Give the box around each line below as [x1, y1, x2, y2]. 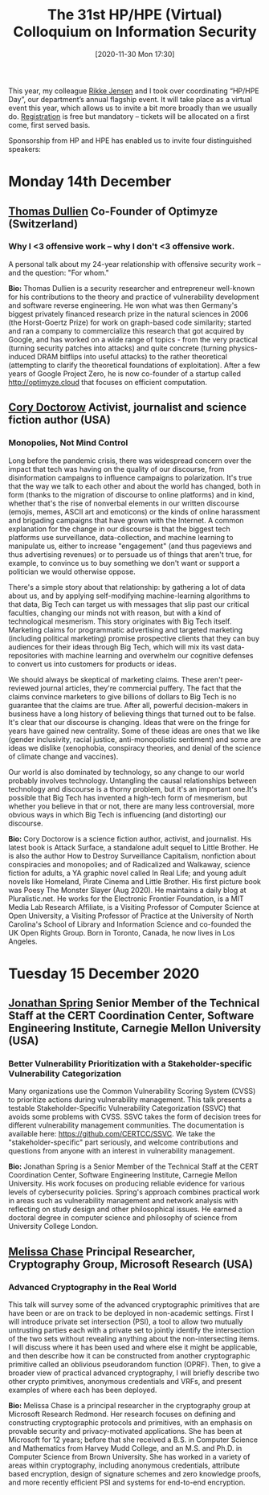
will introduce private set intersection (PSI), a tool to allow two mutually [8, 1317, 243, 1327]
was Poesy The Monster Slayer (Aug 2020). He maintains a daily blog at [8, 885, 247, 895]
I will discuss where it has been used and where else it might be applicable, [8, 1342, 258, 1352]
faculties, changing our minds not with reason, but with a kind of [8, 608, 222, 617]
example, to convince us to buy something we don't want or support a [8, 558, 240, 567]
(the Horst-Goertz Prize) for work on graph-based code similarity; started [8, 317, 251, 327]
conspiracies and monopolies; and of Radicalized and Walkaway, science [8, 859, 251, 869]
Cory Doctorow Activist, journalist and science [8, 400, 247, 415]
